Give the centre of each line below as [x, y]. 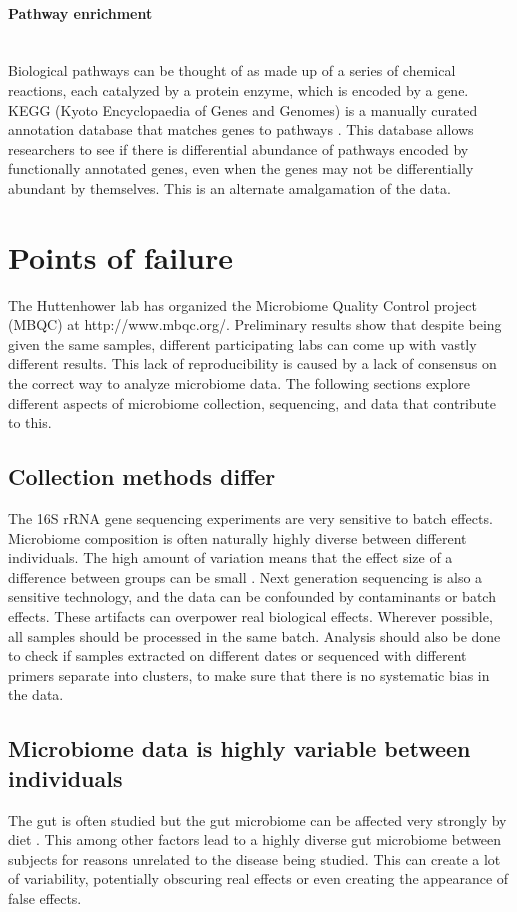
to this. [30, 422]
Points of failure [121, 256]
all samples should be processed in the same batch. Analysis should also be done [254, 635]
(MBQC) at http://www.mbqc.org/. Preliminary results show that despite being [255, 324]
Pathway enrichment [80, 12]
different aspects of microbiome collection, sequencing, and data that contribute [252, 402]
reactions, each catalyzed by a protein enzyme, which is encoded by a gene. [238, 89]
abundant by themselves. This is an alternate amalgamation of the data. [229, 187]
